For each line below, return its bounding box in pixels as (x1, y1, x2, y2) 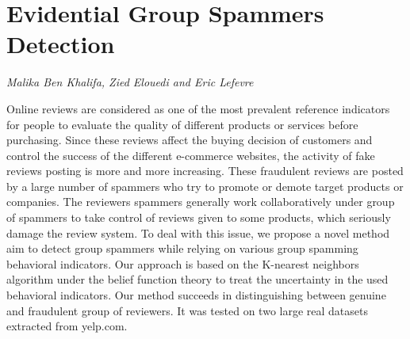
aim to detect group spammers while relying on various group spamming (6, 240, 358, 257)
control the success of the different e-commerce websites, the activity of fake (6, 147, 375, 163)
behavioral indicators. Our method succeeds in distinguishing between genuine (6, 287, 386, 303)
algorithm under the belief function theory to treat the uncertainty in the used (6, 271, 389, 288)
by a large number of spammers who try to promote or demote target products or (6, 177, 404, 194)
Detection (6, 28, 115, 60)
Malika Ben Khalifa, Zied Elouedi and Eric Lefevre (6, 74, 254, 90)
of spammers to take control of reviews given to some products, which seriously (6, 209, 391, 226)
